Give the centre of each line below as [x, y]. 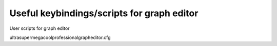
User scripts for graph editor [39, 28]
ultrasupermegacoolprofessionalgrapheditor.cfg [60, 37]
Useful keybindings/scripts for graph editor [104, 13]
